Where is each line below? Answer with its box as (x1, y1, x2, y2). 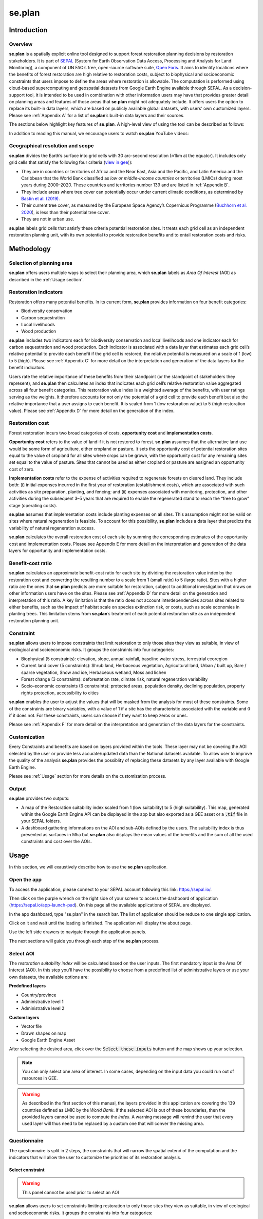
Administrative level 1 (21, 999, 64, 1004)
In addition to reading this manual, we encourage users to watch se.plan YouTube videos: (9, 130, 189, 136)
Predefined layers (9, 983, 46, 989)
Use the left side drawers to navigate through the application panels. (9, 929, 147, 935)
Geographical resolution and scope (9, 142, 94, 149)
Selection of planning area (9, 259, 73, 266)
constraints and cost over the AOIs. (21, 839, 92, 845)
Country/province (21, 992, 56, 998)
